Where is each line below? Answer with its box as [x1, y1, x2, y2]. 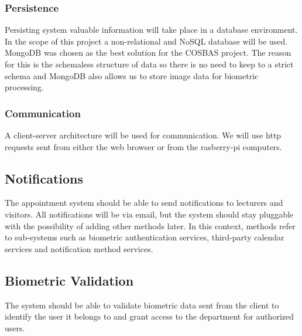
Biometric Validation [5, 271, 134, 289]
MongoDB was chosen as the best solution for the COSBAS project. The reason [5, 46, 291, 59]
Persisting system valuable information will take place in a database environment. [5, 23, 298, 36]
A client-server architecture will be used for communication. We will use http [5, 129, 282, 141]
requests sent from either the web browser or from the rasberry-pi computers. [5, 140, 282, 152]
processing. [5, 81, 44, 93]
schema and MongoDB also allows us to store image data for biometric [5, 69, 259, 82]
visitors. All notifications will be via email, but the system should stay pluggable [5, 208, 294, 220]
